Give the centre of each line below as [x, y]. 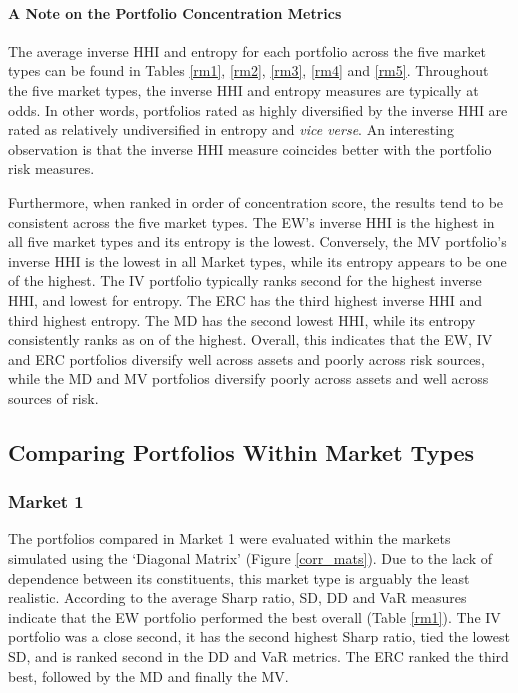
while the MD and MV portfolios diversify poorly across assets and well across [248, 378]
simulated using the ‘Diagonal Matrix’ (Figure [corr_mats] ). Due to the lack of [250, 558]
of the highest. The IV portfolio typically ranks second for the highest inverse [245, 280]
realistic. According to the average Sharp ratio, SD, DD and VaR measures [237, 597]
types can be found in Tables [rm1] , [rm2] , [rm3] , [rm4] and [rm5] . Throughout [248, 70]
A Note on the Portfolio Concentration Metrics [175, 12]
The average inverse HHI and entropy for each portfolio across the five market [247, 50]
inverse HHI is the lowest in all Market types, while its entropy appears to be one [257, 260]
